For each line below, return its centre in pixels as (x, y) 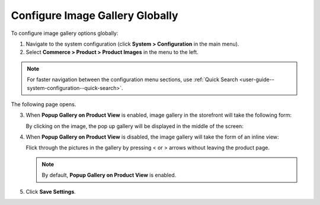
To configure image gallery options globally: (65, 33)
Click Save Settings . (51, 191)
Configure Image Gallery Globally (95, 15)
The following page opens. (44, 104)
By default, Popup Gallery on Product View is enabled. (109, 175)
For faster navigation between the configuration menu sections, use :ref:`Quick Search (132, 79)
